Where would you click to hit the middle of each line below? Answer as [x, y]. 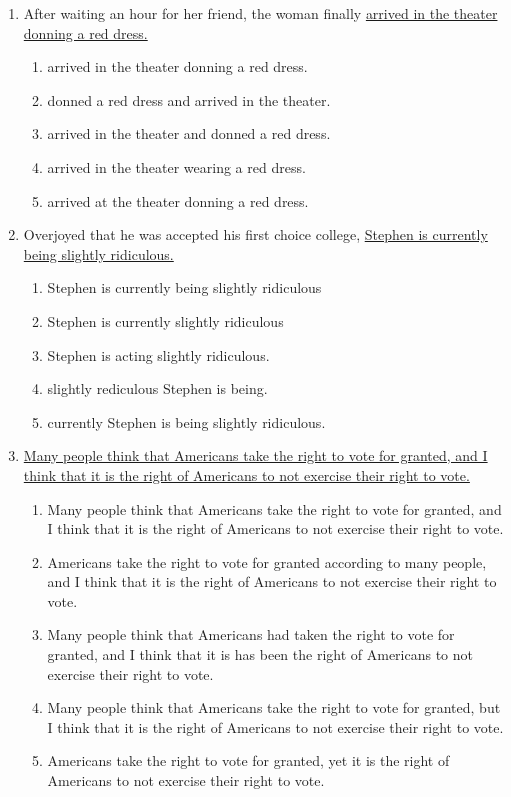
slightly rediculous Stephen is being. [157, 388]
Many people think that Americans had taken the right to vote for [251, 634]
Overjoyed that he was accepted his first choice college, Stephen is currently [255, 234]
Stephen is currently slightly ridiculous [165, 320]
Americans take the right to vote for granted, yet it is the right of [248, 760]
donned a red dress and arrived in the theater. [189, 99]
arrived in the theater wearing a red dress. [176, 166]
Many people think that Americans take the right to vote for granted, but [274, 707]
